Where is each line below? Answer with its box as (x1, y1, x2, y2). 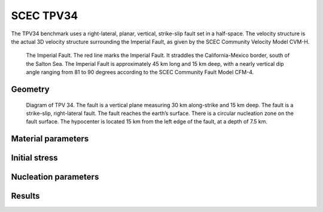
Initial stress (11, 153, 58, 163)
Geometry (11, 84, 50, 94)
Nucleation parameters (11, 172, 99, 182)
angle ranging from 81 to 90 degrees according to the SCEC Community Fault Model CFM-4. (26, 69, 254, 76)
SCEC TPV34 (11, 9, 78, 22)
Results (11, 191, 40, 201)
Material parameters (11, 134, 89, 144)
